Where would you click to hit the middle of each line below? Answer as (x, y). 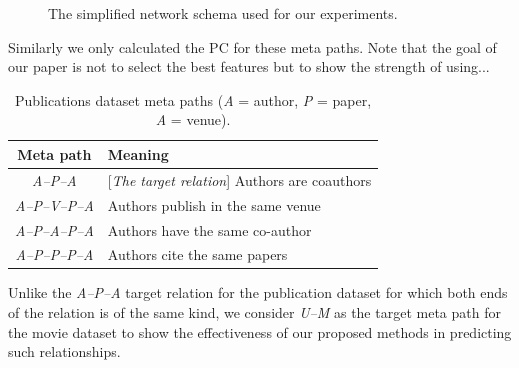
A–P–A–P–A (54, 229)
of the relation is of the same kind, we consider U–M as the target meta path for (254, 312)
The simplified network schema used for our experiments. (223, 13)
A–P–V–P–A (54, 204)
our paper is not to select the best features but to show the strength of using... (249, 66)
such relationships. (64, 351)
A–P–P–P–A (54, 254)
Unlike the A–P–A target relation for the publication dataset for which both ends (258, 292)
